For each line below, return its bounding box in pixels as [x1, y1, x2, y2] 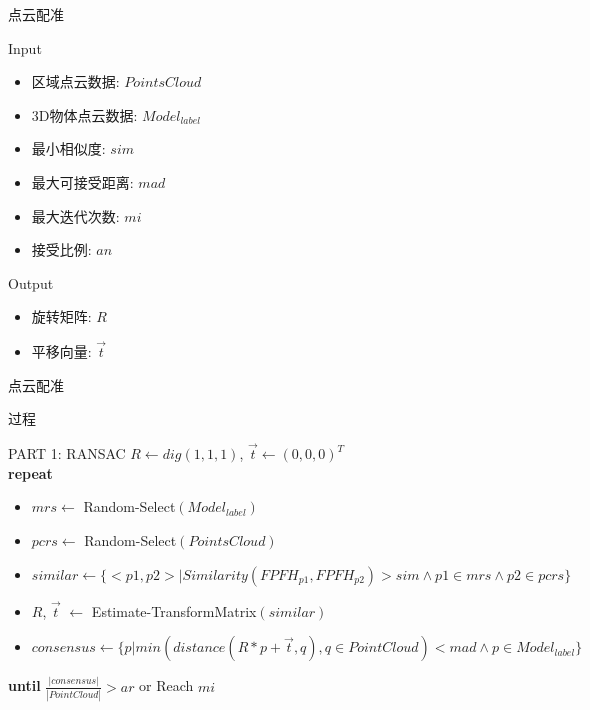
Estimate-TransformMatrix [91, 600, 257, 621]
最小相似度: [31, 138, 106, 159]
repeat [8, 462, 53, 483]
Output [8, 272, 54, 293]
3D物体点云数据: [31, 104, 138, 125]
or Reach [139, 675, 194, 696]
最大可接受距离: [31, 171, 134, 192]
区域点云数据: [31, 71, 120, 92]
